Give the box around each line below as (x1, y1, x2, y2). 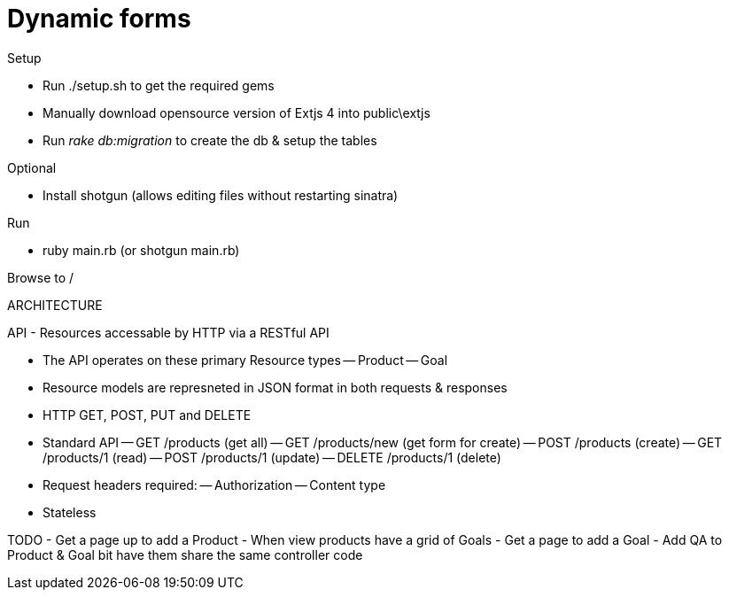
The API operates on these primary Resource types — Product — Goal (43, 352, 448, 368)
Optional (7, 159, 57, 175)
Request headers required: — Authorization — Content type (43, 477, 386, 492)
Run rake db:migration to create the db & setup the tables (43, 132, 377, 148)
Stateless (43, 504, 97, 520)
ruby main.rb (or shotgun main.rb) (43, 242, 240, 258)
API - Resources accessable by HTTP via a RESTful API (7, 324, 330, 340)
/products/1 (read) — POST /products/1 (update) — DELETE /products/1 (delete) (43, 449, 501, 465)
